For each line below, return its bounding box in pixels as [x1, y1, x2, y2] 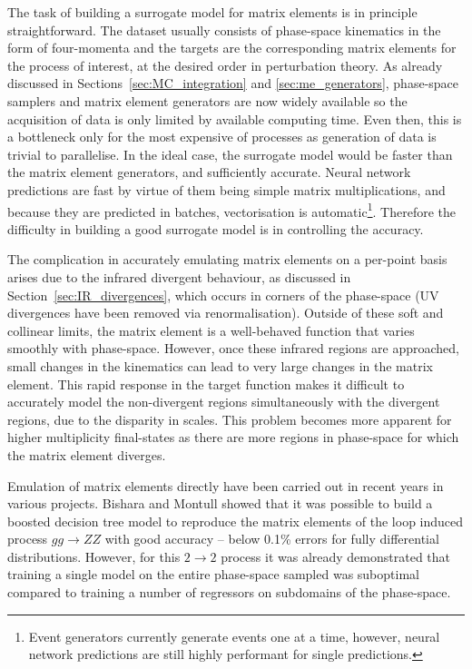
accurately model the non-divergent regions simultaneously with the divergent [7, 392, 440, 411]
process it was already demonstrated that [221, 546, 451, 566]
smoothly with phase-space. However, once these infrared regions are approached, [7, 339, 459, 358]
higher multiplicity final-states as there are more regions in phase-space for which [7, 428, 459, 447]
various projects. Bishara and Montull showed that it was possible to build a [7, 494, 433, 513]
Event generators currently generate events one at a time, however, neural [28, 626, 440, 645]
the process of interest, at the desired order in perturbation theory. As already [7, 55, 443, 74]
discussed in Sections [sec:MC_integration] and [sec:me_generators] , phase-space [7, 74, 459, 93]
